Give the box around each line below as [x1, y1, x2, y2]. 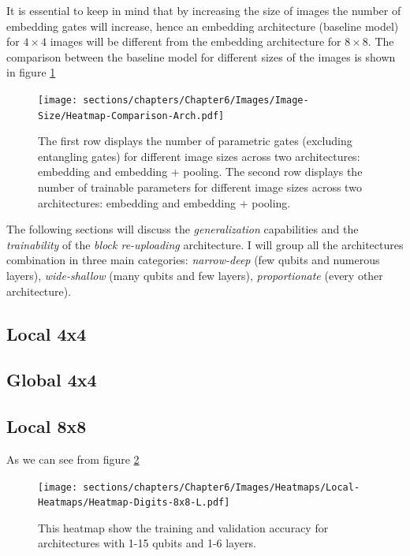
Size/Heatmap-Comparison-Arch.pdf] [38, 110, 225, 121]
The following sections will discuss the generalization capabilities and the [6, 221, 359, 237]
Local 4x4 [6, 321, 87, 345]
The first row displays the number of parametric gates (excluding [38, 132, 352, 149]
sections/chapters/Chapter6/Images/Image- [83, 94, 309, 106]
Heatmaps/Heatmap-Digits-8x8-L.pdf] [38, 497, 230, 509]
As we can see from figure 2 [6, 450, 140, 467]
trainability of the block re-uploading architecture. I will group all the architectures [6, 236, 404, 252]
